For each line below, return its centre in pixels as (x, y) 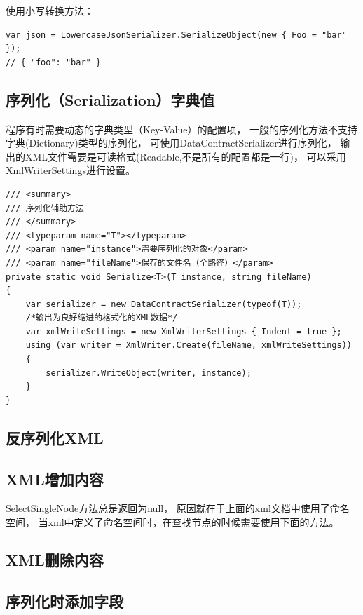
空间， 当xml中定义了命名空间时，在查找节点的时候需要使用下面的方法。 (172, 522)
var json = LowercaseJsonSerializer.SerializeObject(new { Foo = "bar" (176, 35)
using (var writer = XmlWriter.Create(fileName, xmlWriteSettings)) (189, 345)
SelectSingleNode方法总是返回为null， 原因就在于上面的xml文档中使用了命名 (178, 508)
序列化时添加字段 (64, 601)
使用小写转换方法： (50, 11)
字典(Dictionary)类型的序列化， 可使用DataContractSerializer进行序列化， (171, 143)
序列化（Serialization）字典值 (110, 99)
